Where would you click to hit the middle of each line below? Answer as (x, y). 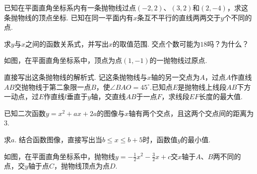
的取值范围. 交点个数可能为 (156, 43)
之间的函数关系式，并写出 (67, 43)
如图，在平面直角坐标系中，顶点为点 (63, 60)
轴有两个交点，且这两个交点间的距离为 (191, 113)
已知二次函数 (25, 113)
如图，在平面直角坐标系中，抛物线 (60, 156)
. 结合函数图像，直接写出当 (58, 139)
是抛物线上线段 (202, 87)
